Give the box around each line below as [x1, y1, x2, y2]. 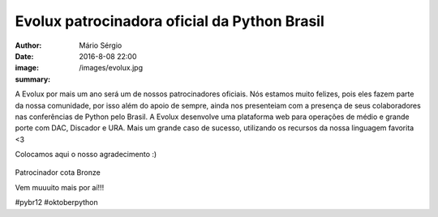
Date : [15, 51, 34, 61]
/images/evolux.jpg [79, 63, 144, 73]
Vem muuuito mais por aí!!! [15, 182, 105, 192]
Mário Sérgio [79, 40, 122, 50]
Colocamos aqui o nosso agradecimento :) [15, 150, 157, 160]
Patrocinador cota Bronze [15, 168, 101, 177]
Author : [15, 40, 42, 50]
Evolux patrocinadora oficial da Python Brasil [15, 12, 324, 30]
